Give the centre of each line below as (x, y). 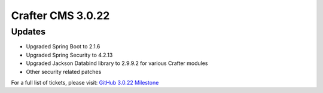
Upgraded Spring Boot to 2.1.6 (63, 46)
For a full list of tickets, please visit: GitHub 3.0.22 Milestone (85, 82)
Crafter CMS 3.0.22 (60, 15)
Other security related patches (64, 72)
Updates (28, 32)
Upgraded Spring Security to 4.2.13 (69, 55)
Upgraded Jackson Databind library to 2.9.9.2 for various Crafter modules (117, 63)
